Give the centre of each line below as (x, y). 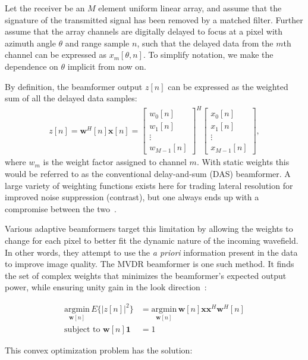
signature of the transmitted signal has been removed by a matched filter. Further (154, 19)
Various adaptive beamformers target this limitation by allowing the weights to (149, 229)
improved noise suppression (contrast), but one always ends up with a (132, 197)
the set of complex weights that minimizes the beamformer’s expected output (146, 275)
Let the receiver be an (45, 8)
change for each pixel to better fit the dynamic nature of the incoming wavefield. (152, 240)
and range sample (97, 43)
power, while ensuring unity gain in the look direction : (106, 287)
